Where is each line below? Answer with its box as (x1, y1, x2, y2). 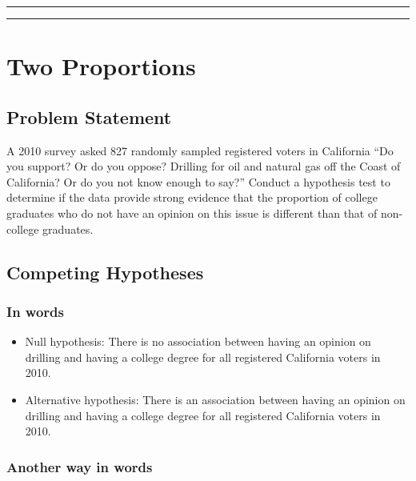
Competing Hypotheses (6, 259, 204, 284)
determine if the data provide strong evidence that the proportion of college (6, 189, 378, 206)
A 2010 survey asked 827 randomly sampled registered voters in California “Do (6, 142, 394, 158)
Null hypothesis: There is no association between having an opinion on (25, 333, 371, 350)
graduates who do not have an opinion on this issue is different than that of (6, 204, 378, 221)
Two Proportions (6, 50, 196, 82)
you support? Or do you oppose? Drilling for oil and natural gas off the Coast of (6, 158, 401, 174)
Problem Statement (6, 104, 172, 129)
